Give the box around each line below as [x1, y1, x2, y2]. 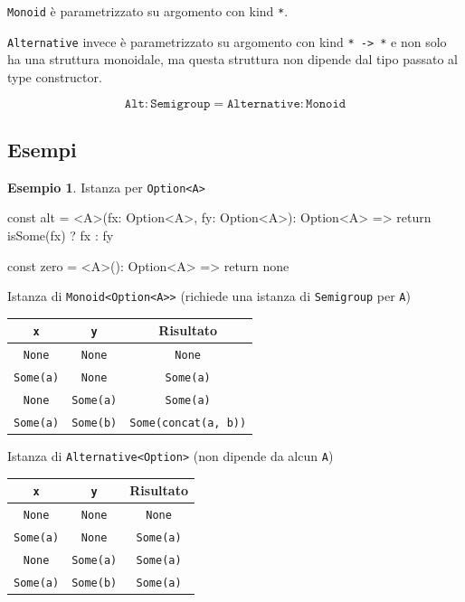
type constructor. [7, 67, 102, 86]
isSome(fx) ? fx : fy [7, 225, 114, 244]
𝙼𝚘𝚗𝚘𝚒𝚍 [306, 97, 346, 110]
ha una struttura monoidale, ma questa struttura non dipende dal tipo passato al [7, 50, 458, 69]
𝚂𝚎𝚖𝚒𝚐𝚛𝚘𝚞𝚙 [150, 97, 211, 110]
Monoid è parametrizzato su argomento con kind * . [7, 2, 289, 20]
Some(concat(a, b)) [129, 416, 247, 429]
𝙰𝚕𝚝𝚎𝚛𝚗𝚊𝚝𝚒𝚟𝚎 [226, 97, 300, 110]
